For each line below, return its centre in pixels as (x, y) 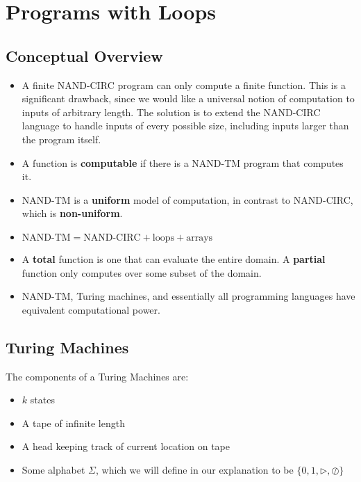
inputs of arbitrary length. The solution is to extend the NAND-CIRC (171, 112)
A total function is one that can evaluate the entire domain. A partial (174, 258)
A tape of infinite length (73, 423)
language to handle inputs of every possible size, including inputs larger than (185, 126)
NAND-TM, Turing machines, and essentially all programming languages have (188, 296)
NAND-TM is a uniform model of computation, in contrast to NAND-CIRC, (187, 199)
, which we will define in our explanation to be (195, 469)
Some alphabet (53, 469)
